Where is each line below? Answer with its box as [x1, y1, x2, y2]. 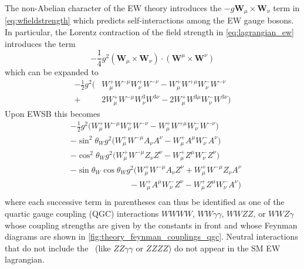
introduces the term [5, 37, 76, 49]
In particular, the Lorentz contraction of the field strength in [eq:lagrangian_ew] [5, 26, 294, 38]
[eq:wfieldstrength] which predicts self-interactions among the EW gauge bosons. [5, 14, 294, 26]
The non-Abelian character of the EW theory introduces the [5, 2, 222, 14]
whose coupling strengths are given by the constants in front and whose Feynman [5, 218, 298, 231]
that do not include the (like [5, 241, 111, 254]
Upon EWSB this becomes [5, 107, 100, 119]
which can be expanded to [5, 66, 99, 78]
